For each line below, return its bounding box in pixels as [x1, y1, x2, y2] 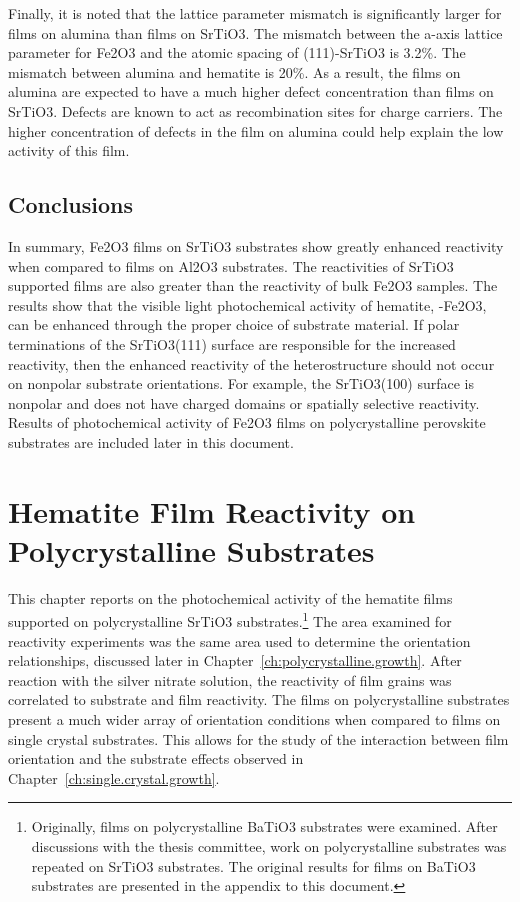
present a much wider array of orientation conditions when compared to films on [8, 709, 501, 730]
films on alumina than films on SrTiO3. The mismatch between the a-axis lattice [8, 22, 503, 43]
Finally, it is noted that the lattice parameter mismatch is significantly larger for [8, 3, 502, 23]
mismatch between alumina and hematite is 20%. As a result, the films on [8, 61, 461, 82]
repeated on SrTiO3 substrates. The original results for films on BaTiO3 [31, 855, 476, 876]
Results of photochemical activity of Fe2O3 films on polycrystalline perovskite [8, 412, 486, 433]
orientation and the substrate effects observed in [8, 748, 304, 769]
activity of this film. [8, 140, 130, 161]
